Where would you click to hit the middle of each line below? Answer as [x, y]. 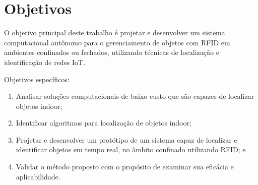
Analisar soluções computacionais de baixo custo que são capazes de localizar [135, 96]
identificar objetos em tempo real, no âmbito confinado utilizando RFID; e [131, 149]
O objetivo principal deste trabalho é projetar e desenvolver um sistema [115, 33]
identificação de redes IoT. [45, 62]
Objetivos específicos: [37, 79]
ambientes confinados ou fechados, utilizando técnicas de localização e [112, 52]
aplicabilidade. [38, 176]
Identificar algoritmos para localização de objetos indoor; [104, 123]
